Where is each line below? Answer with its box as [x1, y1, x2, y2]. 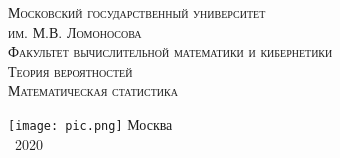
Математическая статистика [8, 80, 178, 101]
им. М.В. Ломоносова [8, 21, 142, 42]
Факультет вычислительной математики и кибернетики [8, 41, 333, 62]
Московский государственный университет [8, 2, 266, 22]
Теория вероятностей [8, 60, 133, 81]
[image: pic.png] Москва [8, 113, 173, 134]
